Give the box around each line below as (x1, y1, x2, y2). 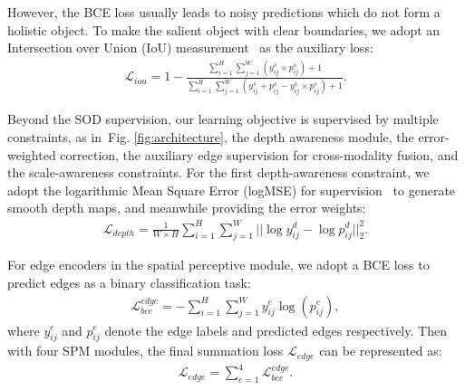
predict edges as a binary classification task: (7, 272, 251, 291)
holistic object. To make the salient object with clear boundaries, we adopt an (7, 20, 441, 39)
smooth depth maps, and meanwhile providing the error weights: (7, 198, 366, 217)
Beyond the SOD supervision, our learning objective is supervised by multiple (7, 109, 439, 128)
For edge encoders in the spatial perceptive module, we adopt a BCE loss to (7, 255, 430, 274)
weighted (7, 145, 56, 164)
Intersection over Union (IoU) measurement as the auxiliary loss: (7, 38, 373, 57)
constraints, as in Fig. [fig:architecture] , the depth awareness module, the (7, 128, 414, 147)
